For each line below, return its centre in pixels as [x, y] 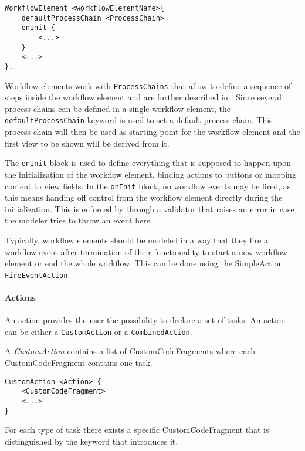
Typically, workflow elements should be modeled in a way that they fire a [136, 240]
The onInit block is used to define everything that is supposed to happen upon [148, 163]
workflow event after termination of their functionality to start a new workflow [146, 251]
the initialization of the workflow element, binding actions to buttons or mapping [150, 174]
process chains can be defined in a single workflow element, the [118, 108]
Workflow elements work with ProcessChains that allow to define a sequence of [148, 85]
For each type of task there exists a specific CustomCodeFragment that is [137, 430]
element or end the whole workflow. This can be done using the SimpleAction [144, 263]
